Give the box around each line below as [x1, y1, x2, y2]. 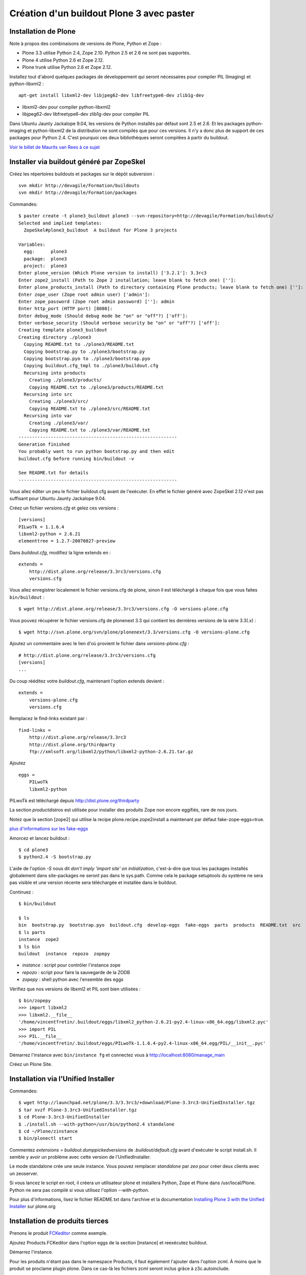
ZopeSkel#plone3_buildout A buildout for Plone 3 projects [23, 227, 177, 233]
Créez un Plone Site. [9, 1061, 53, 1067]
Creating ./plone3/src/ [29, 398, 89, 404]
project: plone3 [23, 263, 67, 269]
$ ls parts [18, 929, 46, 935]
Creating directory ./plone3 [18, 334, 91, 340]
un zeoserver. [9, 1170, 38, 1177]
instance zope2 [18, 936, 59, 942]
